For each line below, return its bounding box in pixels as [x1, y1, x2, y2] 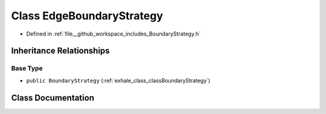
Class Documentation [11, 92, 95, 103]
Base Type [11, 64, 43, 72]
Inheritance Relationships [11, 46, 110, 56]
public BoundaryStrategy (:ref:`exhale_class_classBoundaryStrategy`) [26, 77, 211, 84]
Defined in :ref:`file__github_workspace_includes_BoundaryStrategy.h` [26, 30, 201, 37]
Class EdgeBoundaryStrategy [11, 9, 163, 22]
